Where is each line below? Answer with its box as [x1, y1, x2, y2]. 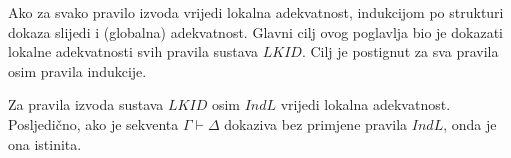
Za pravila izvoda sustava [8, 94, 164, 115]
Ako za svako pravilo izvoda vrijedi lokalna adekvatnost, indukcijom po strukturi [8, 2, 504, 22]
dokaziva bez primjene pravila [224, 113, 408, 134]
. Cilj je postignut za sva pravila [301, 41, 499, 62]
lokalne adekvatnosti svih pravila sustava [8, 41, 259, 62]
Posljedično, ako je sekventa [8, 113, 179, 134]
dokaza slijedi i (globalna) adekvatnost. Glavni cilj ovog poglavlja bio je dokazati [8, 21, 503, 42]
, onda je [443, 113, 497, 134]
